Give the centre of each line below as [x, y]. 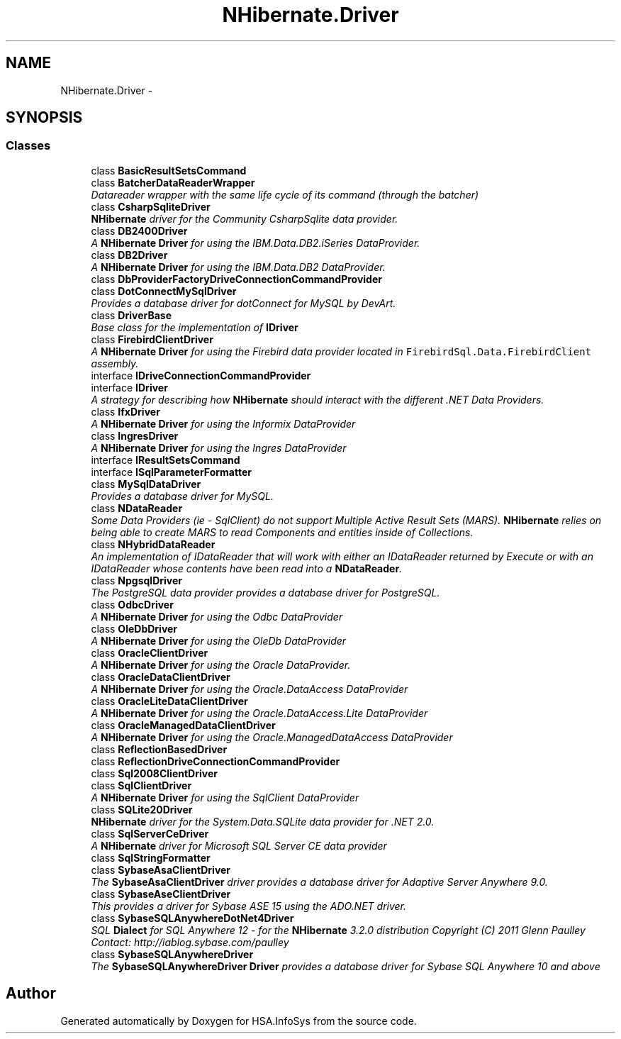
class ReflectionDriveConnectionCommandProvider [216, 761]
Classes [28, 146]
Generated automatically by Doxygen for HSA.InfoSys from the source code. [239, 1021]
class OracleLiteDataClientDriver [169, 701]
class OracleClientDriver [150, 652]
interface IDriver [129, 387]
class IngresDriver [135, 435]
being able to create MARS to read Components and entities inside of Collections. [282, 532]
